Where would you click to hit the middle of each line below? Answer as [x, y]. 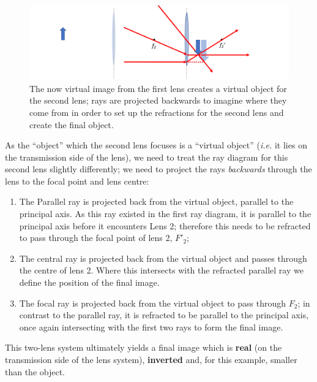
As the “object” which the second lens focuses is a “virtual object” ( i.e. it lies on [156, 145]
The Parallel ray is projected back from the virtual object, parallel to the [156, 201]
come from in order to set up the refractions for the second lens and [157, 112]
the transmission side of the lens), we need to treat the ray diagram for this [147, 157]
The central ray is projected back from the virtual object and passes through [163, 258]
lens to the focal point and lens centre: [77, 181]
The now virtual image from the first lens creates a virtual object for [158, 88]
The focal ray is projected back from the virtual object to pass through [153, 303]
